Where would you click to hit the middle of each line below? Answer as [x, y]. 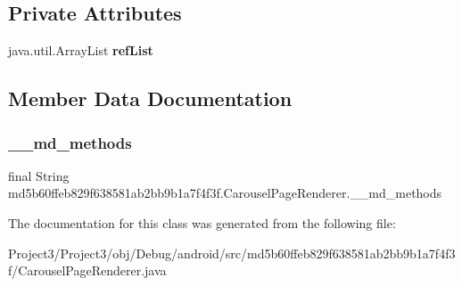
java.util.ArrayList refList [81, 50]
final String [39, 175]
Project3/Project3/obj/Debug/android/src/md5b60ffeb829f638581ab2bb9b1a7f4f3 [232, 253]
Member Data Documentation [150, 98]
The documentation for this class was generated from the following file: [202, 222]
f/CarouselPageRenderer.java [87, 270]
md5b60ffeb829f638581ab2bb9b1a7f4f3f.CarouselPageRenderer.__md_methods [225, 193]
